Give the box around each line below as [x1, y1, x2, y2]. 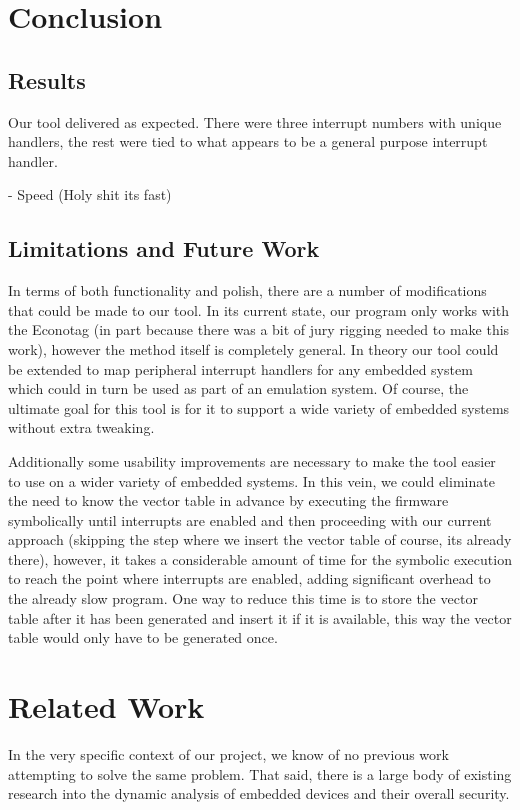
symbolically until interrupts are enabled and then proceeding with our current [8, 509, 492, 530]
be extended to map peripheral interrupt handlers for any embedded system [8, 358, 473, 379]
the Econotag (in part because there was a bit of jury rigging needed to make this [8, 319, 510, 340]
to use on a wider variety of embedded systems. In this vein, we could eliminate [8, 470, 495, 491]
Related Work [8, 686, 205, 727]
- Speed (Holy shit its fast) [8, 184, 172, 205]
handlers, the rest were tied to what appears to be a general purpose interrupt [8, 131, 488, 152]
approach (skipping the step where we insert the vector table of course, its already [8, 529, 512, 550]
